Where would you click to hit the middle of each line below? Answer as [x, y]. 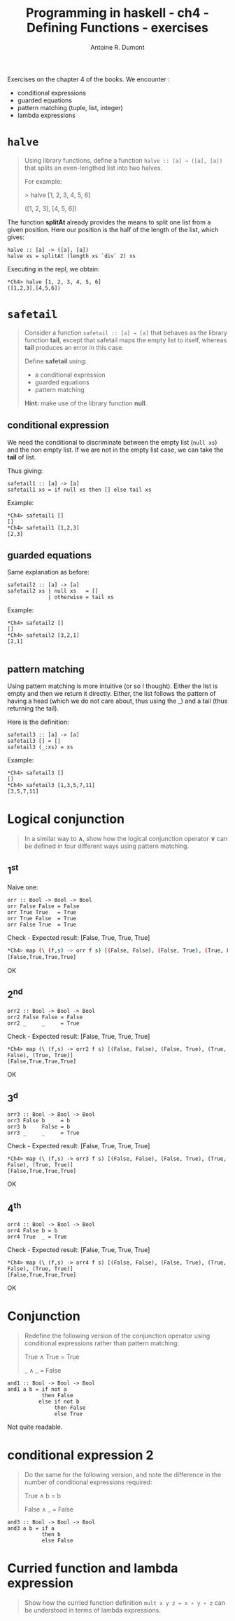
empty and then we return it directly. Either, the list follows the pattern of [112, 694]
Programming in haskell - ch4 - [117, 13]
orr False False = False [43, 906]
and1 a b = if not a [37, 1390]
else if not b [59, 1402]
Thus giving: [25, 471]
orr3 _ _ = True [43, 1133]
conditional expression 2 [80, 1455]
